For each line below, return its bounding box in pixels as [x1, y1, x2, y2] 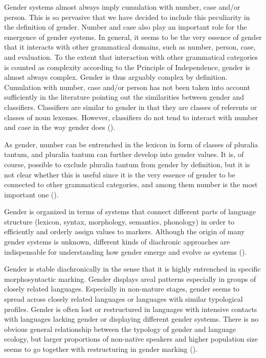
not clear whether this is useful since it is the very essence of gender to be [4, 169, 235, 180]
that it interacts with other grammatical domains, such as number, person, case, [4, 41, 256, 52]
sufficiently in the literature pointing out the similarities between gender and [4, 92, 245, 102]
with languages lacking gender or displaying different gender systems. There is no [4, 314, 259, 324]
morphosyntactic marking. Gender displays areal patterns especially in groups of [4, 273, 256, 284]
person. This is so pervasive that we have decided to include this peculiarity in [4, 11, 250, 22]
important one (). [4, 189, 59, 199]
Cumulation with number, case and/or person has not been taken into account [4, 81, 251, 92]
